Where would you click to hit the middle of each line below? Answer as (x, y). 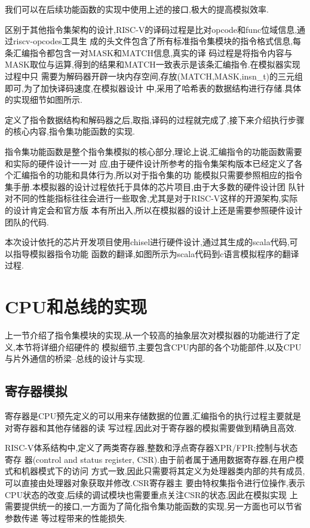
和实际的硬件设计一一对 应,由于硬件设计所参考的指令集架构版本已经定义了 (150, 163)
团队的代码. (27, 222)
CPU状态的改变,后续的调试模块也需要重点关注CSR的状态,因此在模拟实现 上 (151, 494)
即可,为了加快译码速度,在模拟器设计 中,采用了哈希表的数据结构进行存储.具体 (153, 88)
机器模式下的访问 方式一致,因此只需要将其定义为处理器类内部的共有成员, (163, 471)
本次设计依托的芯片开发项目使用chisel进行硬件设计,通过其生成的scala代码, (147, 242)
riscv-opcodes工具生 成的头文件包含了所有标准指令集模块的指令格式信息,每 (157, 41)
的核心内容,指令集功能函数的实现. (70, 131)
